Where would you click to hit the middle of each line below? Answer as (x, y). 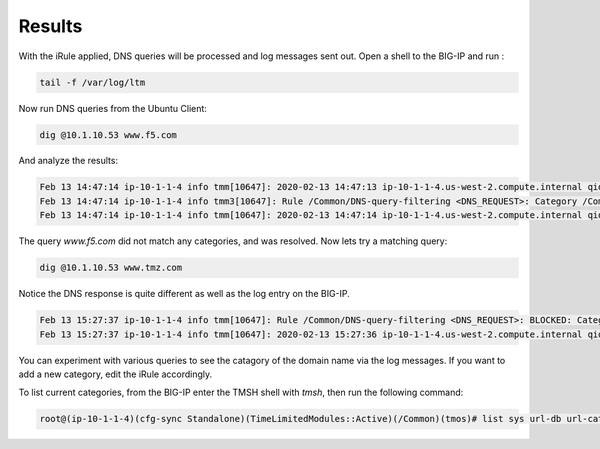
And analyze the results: (68, 161)
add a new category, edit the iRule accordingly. (115, 374)
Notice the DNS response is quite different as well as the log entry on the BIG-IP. (184, 294)
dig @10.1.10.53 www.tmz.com (111, 268)
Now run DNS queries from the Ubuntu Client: (112, 108)
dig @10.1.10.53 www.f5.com (108, 134)
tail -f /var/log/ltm (92, 82)
